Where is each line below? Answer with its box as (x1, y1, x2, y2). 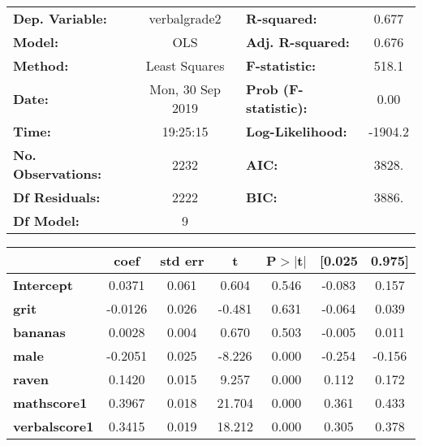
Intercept (13, 275, 73, 294)
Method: (13, 56, 69, 75)
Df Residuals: (13, 188, 101, 206)
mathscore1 (13, 393, 88, 412)
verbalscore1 (13, 417, 94, 435)
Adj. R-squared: (246, 32, 350, 51)
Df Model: (13, 211, 80, 230)
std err (160, 251, 205, 270)
